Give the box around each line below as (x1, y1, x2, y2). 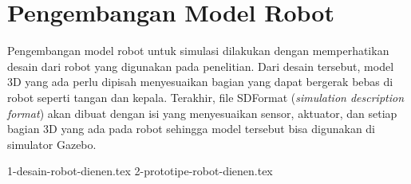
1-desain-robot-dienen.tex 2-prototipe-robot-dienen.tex (7, 162, 273, 179)
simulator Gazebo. (7, 135, 97, 152)
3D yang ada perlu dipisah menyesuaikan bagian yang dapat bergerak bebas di (7, 73, 393, 90)
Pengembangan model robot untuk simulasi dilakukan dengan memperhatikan (7, 42, 389, 59)
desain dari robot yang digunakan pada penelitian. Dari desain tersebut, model (7, 57, 394, 74)
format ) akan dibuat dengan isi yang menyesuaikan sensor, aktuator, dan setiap (7, 104, 397, 121)
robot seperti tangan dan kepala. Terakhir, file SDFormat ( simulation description (7, 88, 405, 105)
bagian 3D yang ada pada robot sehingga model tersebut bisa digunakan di (7, 120, 376, 137)
